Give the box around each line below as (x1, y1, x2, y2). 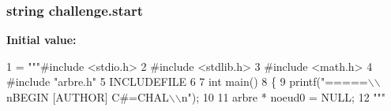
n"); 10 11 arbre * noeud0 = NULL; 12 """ (181, 89, 386, 105)
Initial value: (6, 31, 77, 48)
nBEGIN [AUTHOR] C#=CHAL (6, 89, 169, 105)
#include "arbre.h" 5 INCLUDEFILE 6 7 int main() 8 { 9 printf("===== (6, 73, 368, 90)
